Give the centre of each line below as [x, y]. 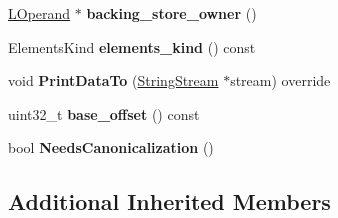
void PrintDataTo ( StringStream [113, 80]
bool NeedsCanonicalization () [111, 147]
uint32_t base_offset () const [104, 113]
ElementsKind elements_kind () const [132, 46]
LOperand [39, 13]
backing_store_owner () [171, 13]
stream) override [280, 80]
